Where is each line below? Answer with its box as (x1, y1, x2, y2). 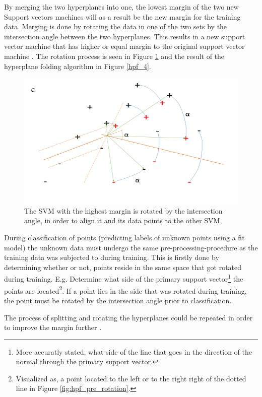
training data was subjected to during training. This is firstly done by (4, 252, 219, 262)
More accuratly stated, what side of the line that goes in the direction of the (16, 346, 252, 357)
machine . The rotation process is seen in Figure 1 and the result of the (4, 50, 225, 61)
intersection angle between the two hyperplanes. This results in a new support (4, 31, 245, 41)
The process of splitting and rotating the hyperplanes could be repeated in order (4, 312, 253, 322)
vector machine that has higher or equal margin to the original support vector (4, 41, 245, 51)
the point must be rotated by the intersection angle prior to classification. (4, 295, 232, 305)
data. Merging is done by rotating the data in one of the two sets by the (4, 21, 227, 32)
